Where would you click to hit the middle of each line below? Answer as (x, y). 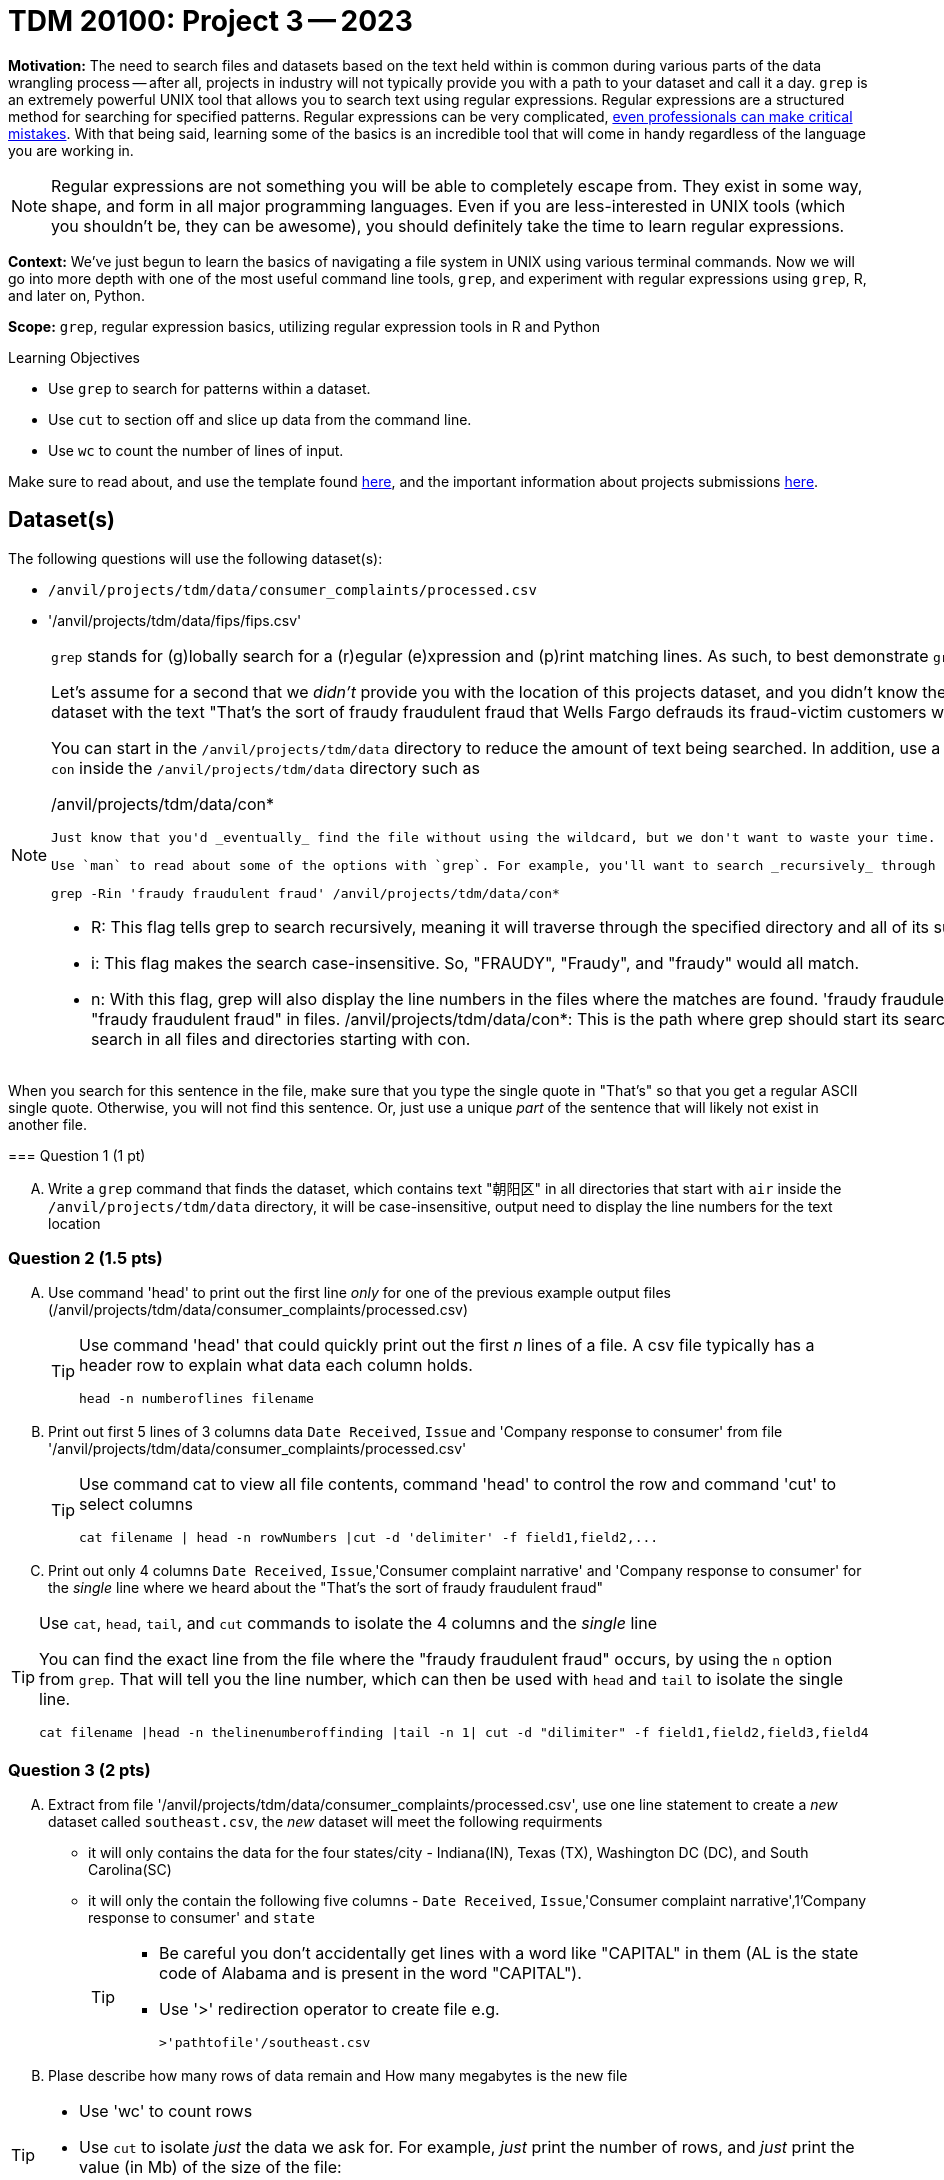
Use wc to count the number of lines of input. (196, 450)
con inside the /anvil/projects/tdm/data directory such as (265, 767)
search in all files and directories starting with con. (281, 1038)
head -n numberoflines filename (196, 1399)
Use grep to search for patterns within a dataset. (209, 388)
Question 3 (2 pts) (79, 1769)
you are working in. (71, 150)
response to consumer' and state (202, 1918)
